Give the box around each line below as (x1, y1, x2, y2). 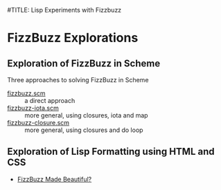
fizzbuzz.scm (7, 89, 46, 97)
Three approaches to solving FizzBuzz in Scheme (7, 76, 149, 84)
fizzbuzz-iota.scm (7, 104, 59, 112)
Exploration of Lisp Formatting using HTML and (7, 146, 215, 158)
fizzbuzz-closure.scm (7, 119, 70, 126)
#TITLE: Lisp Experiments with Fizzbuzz (7, 6, 122, 14)
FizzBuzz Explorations (7, 30, 139, 46)
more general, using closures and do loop (24, 126, 143, 134)
